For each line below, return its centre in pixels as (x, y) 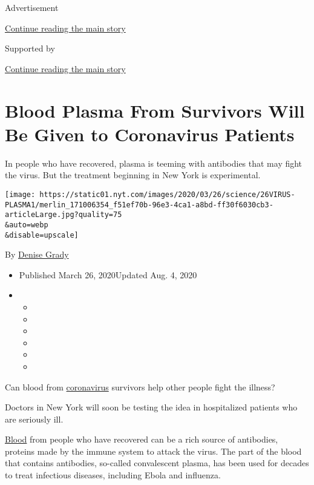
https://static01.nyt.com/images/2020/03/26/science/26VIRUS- (167, 194)
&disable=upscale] (42, 235)
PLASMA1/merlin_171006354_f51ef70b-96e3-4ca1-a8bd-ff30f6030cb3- (139, 205)
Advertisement (32, 7)
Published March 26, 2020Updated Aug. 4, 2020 (108, 274)
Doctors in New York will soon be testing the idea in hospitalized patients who (151, 407)
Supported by (30, 48)
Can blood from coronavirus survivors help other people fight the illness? (140, 386)
